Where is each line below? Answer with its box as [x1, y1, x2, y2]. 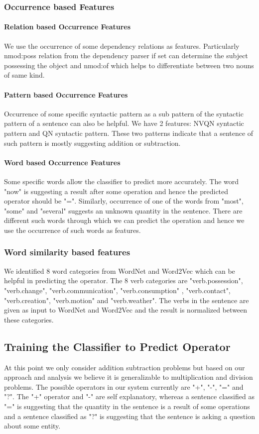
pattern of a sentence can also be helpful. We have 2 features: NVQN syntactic [4, 118, 244, 128]
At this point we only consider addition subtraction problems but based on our [4, 362, 245, 372]
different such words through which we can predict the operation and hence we [4, 215, 245, 225]
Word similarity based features [4, 246, 130, 258]
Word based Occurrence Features [4, 157, 121, 167]
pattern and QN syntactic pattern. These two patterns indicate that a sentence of [4, 128, 254, 138]
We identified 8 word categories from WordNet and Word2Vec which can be [4, 265, 235, 276]
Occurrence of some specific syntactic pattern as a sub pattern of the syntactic [4, 108, 244, 118]
